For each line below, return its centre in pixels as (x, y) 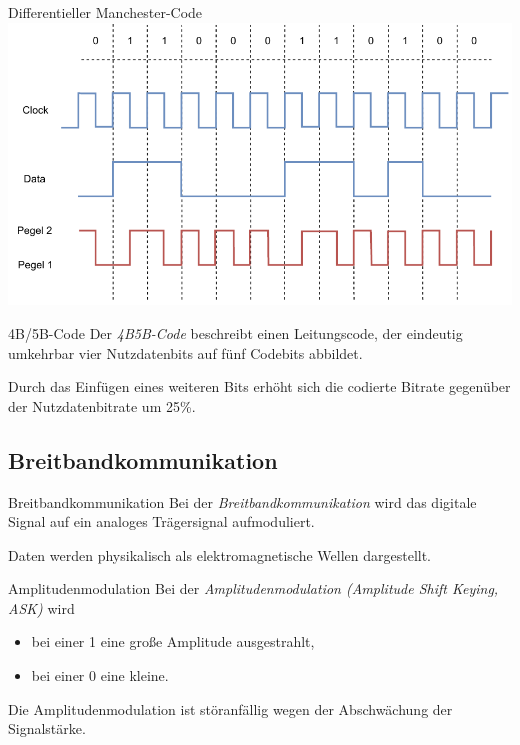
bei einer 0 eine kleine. (100, 675)
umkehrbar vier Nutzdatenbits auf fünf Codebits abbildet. (185, 352)
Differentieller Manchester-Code (105, 12)
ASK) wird (41, 607)
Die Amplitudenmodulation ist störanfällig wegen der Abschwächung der (230, 708)
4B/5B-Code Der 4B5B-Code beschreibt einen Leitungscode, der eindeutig (235, 332)
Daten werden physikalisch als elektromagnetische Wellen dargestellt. (220, 554)
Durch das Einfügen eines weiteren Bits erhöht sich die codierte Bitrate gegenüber (259, 386)
